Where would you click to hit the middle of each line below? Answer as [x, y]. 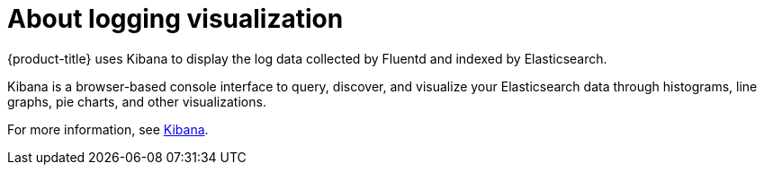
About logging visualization [175, 19]
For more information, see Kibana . [108, 129]
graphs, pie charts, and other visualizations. [137, 101]
